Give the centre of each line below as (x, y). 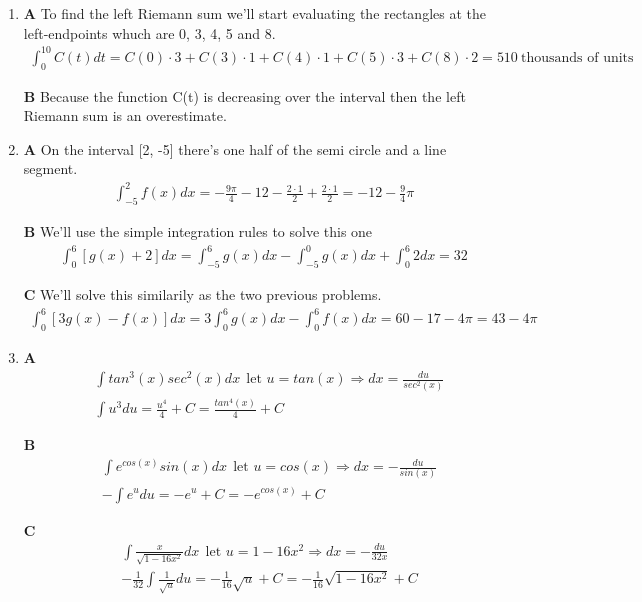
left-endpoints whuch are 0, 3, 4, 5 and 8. (149, 32)
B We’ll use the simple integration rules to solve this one (198, 231)
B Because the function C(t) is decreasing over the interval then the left (244, 95)
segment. (50, 168)
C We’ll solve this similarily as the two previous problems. (202, 294)
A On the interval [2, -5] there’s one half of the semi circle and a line (235, 148)
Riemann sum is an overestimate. (125, 115)
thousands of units (577, 57)
